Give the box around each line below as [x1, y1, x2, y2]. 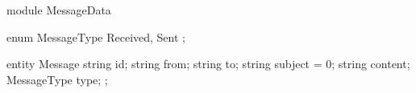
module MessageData [6, 2, 111, 18]
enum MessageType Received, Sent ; [6, 28, 185, 45]
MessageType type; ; [6, 71, 108, 87]
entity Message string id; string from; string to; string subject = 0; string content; [6, 55, 410, 72]
